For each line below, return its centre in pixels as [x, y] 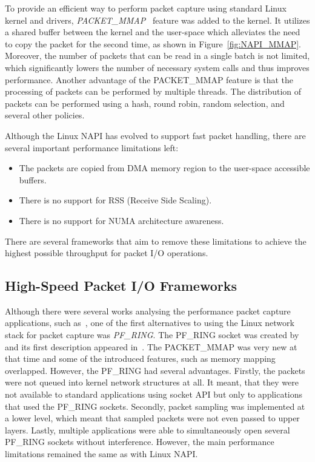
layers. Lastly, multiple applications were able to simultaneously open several [148, 430]
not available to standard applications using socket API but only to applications [154, 394]
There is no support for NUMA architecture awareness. [121, 220]
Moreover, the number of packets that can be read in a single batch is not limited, [157, 56]
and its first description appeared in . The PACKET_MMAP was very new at [151, 346]
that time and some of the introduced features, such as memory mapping [140, 358]
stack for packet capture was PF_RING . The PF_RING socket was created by [152, 335]
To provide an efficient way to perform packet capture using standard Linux [146, 8]
